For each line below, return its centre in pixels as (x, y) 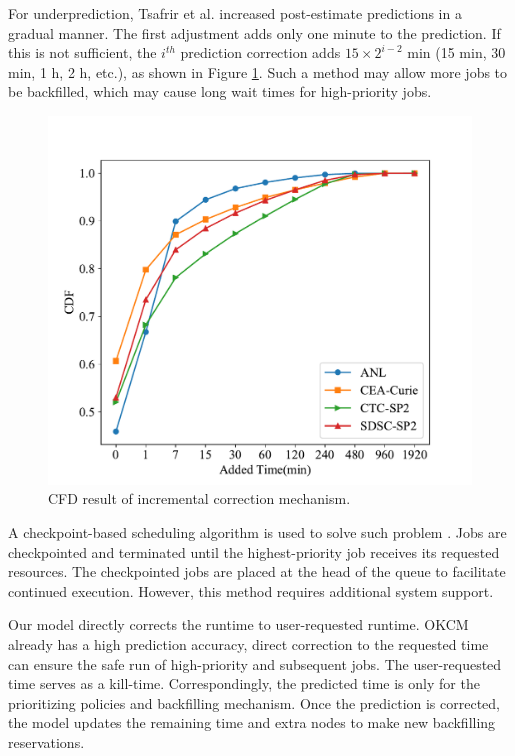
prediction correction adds (260, 52)
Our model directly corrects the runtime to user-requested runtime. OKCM (238, 624)
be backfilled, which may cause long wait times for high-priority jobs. (220, 91)
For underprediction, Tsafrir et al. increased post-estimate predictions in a (235, 13)
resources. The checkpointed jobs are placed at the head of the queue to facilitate (257, 571)
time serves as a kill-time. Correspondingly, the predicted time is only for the (244, 683)
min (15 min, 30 (456, 52)
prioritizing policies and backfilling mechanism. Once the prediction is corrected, (254, 702)
